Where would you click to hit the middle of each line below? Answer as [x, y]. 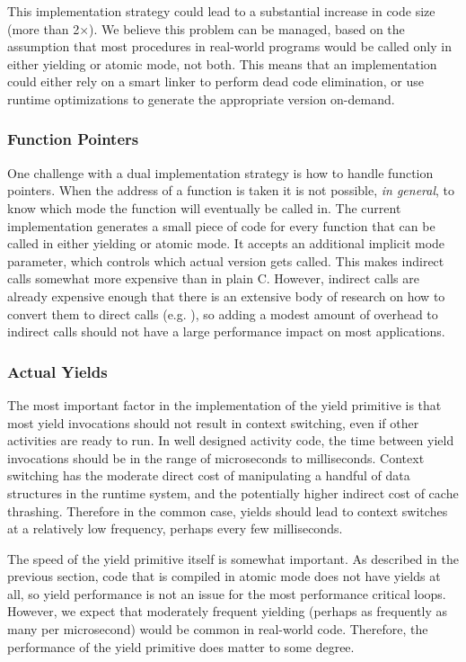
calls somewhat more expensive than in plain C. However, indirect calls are [213, 278]
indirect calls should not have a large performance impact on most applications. [226, 331]
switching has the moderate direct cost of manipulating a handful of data [209, 475]
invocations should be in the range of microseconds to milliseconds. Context [216, 457]
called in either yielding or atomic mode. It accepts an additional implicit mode [226, 243]
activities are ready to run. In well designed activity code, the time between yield [231, 440]
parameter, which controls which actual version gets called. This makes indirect [226, 260]
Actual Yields [57, 371]
